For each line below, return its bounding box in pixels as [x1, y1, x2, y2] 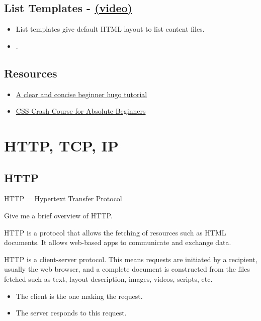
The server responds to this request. [16, 307, 127, 318]
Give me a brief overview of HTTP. [4, 210, 113, 220]
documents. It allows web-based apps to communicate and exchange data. [4, 237, 231, 248]
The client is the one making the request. [16, 290, 143, 301]
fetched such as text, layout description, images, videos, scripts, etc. [4, 273, 213, 284]
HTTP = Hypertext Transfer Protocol [4, 193, 122, 204]
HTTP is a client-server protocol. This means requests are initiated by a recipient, [4, 254, 257, 264]
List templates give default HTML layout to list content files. [16, 24, 205, 34]
